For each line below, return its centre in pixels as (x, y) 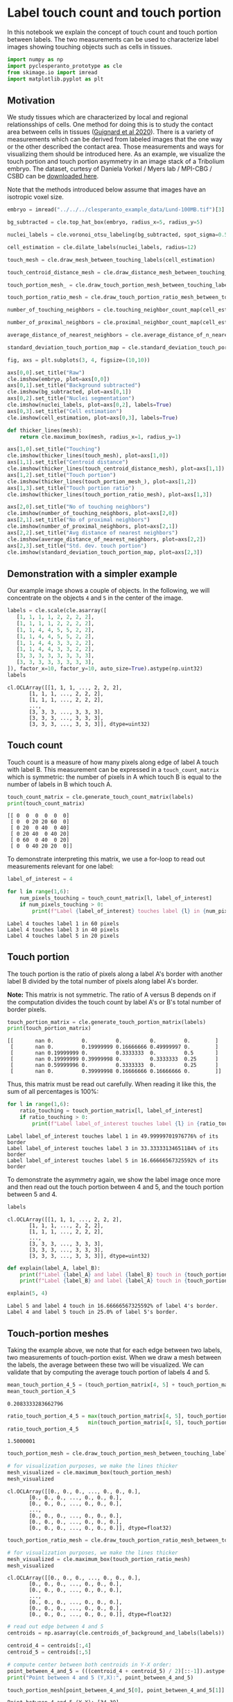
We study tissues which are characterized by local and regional (98, 117)
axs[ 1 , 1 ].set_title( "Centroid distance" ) (68, 462)
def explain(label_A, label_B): (54, 1268)
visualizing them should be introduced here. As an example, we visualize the (116, 154)
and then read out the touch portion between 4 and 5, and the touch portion (115, 1187)
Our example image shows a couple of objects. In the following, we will (109, 591)
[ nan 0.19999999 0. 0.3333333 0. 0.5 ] (114, 1053)
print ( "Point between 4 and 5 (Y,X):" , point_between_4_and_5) (101, 1678)
